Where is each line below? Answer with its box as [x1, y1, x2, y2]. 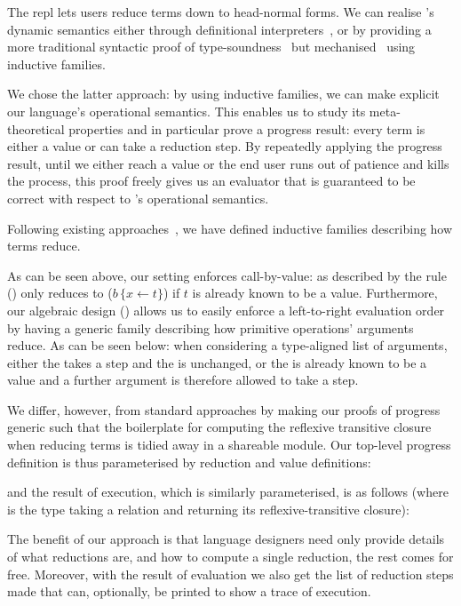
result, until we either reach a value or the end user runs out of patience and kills [7, 154, 449, 172]
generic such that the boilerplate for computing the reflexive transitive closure [7, 418, 432, 436]
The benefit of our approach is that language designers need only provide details [7, 530, 445, 548]
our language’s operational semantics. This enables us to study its [7, 101, 366, 120]
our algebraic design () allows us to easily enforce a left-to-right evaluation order [7, 300, 445, 319]
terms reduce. [7, 236, 81, 255]
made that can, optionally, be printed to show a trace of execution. [7, 582, 371, 601]
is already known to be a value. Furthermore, [192, 283, 438, 302]
